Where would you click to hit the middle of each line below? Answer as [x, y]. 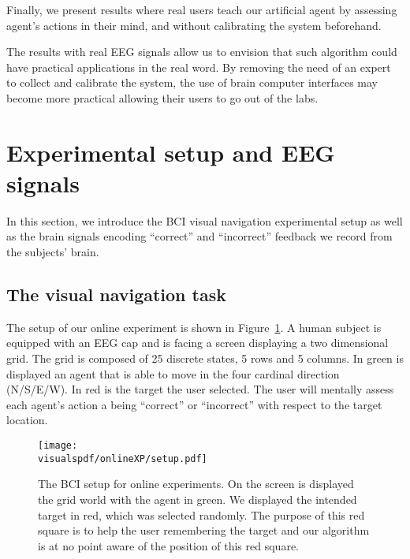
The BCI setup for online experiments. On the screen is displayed [196, 484]
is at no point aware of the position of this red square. [168, 545]
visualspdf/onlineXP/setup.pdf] [123, 458]
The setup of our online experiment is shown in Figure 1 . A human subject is [194, 327]
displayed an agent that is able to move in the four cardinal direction [173, 373]
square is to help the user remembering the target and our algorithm [204, 530]
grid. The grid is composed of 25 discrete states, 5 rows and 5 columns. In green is [205, 358]
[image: [58, 446]
